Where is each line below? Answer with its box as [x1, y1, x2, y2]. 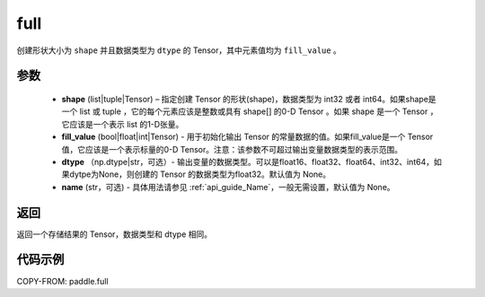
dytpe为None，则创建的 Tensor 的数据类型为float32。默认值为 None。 [68, 169, 331, 179]
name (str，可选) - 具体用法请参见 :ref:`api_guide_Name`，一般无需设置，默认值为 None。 [61, 181, 395, 192]
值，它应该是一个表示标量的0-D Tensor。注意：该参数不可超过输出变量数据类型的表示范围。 [61, 144, 403, 154]
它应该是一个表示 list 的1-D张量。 [61, 118, 184, 129]
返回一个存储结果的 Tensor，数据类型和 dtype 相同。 [16, 229, 213, 240]
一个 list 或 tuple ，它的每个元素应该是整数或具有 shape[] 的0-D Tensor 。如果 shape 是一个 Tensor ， [61, 106, 438, 117]
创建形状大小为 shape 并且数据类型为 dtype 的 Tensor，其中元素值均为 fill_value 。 [16, 45, 341, 56]
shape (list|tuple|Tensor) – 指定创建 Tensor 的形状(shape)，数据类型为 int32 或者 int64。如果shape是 [61, 93, 436, 104]
